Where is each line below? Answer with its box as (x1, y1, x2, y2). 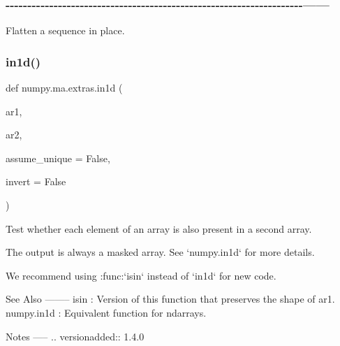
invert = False (6, 174, 66, 189)
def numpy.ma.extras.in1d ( (6, 80, 123, 95)
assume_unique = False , (6, 150, 110, 165)
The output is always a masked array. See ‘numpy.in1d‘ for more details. (6, 245, 315, 259)
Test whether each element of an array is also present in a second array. (6, 221, 312, 236)
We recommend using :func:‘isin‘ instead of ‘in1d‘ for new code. (6, 268, 276, 282)
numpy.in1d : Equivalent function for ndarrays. (6, 305, 207, 319)
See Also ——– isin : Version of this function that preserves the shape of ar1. (6, 291, 335, 306)
